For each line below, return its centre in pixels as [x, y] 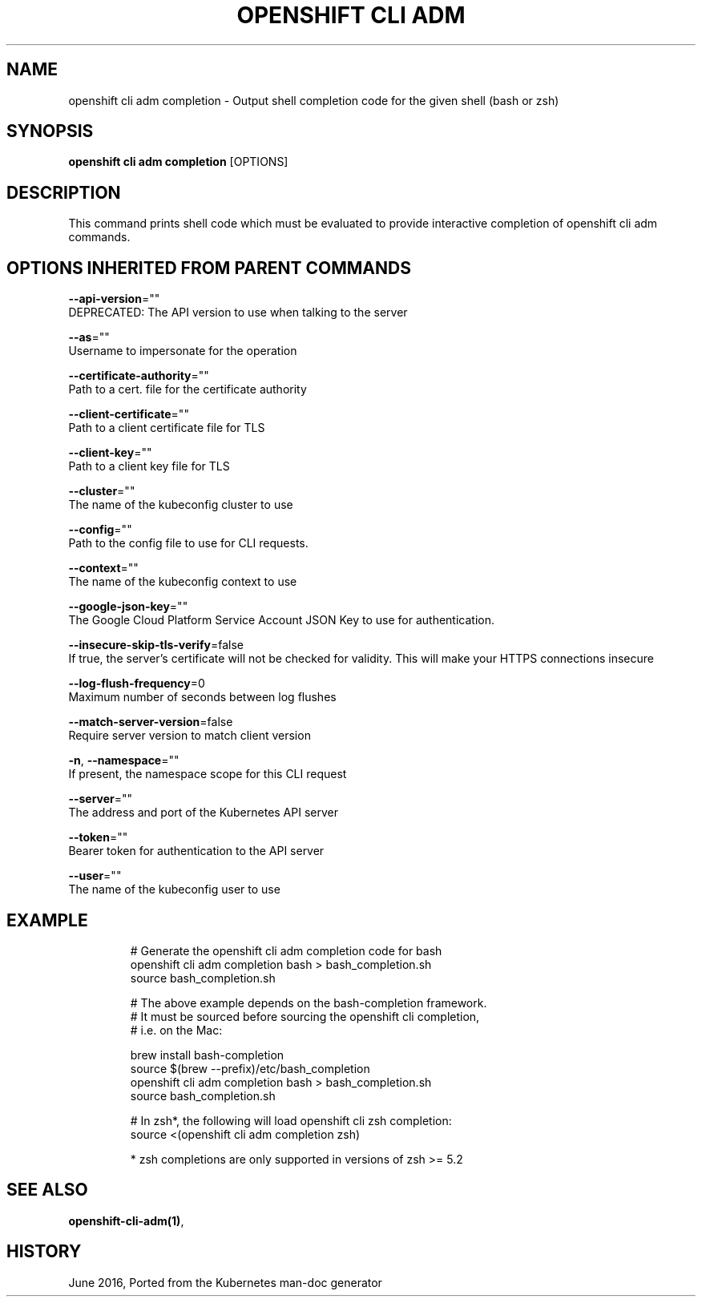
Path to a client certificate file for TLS [167, 428]
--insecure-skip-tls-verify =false [156, 645]
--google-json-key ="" [128, 607]
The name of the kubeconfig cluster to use [181, 505]
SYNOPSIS [50, 131]
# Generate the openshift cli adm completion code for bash [286, 950]
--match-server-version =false [151, 722]
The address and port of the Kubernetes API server [203, 813]
